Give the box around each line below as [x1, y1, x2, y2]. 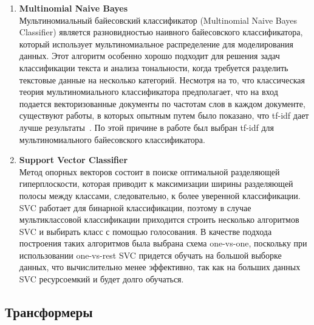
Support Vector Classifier [19, 153, 128, 166]
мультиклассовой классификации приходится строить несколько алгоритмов [19, 213, 299, 226]
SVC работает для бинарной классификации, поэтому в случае [19, 201, 251, 214]
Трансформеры [5, 302, 93, 321]
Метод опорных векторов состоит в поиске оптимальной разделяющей [19, 165, 280, 178]
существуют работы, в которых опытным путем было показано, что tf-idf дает [19, 109, 309, 122]
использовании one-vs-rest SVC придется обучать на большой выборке [19, 248, 282, 261]
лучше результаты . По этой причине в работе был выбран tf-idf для [19, 121, 274, 133]
